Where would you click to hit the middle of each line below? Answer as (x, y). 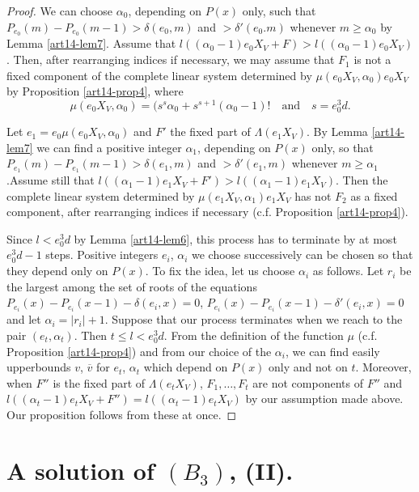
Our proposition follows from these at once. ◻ (122, 414)
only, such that (279, 11)
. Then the (362, 180)
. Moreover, (383, 367)
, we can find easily (332, 351)
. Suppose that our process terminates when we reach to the (254, 319)
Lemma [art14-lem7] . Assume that (91, 43)
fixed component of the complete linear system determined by (159, 75)
